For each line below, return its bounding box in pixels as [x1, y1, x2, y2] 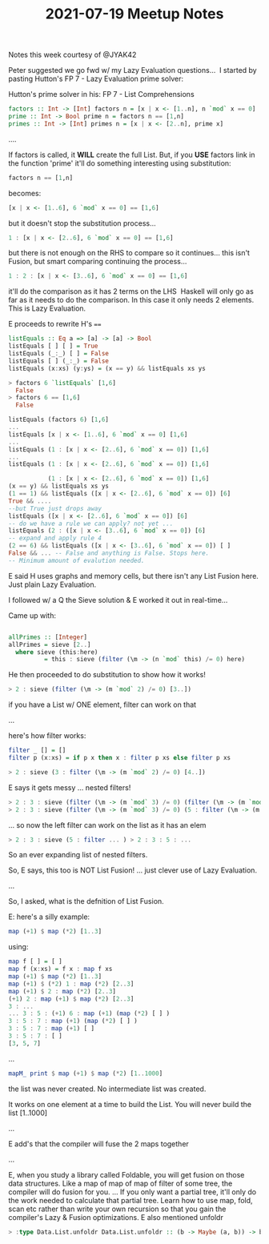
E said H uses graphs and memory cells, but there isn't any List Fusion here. [8, 571, 259, 580]
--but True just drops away [8, 504, 102, 512]
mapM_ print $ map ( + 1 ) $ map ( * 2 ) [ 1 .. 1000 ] [8, 1069, 163, 1077]
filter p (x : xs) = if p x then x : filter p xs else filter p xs [8, 754, 231, 762]
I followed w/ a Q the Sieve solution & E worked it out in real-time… [8, 595, 228, 604]
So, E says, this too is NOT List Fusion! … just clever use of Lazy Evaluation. [8, 865, 258, 875]
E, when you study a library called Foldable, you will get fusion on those [8, 1170, 245, 1179]
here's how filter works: [8, 731, 86, 740]
